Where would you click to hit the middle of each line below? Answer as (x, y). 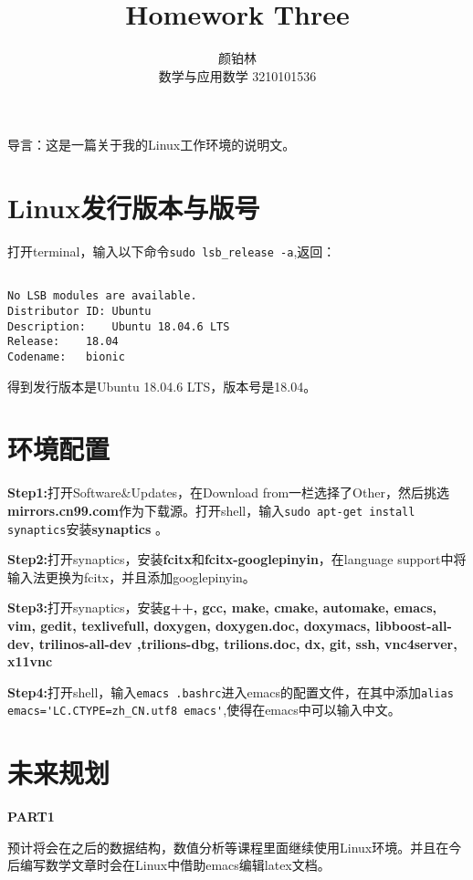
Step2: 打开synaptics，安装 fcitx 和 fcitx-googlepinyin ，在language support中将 (237, 559)
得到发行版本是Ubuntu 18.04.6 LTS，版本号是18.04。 (162, 386)
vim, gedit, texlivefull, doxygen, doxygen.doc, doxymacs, (189, 626)
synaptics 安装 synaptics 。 (88, 528)
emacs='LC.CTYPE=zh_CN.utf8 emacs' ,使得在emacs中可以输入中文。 (204, 710)
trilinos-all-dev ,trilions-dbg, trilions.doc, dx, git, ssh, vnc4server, (248, 643)
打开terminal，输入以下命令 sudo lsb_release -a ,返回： (172, 251)
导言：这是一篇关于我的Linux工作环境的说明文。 (152, 145)
